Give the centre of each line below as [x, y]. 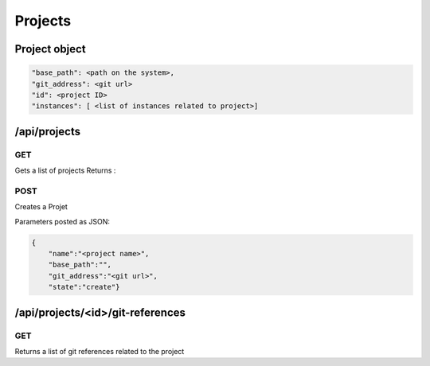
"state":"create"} [84, 287]
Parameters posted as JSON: [63, 221]
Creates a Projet [41, 207]
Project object [51, 49]
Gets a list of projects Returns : [65, 170]
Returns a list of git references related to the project [100, 351]
